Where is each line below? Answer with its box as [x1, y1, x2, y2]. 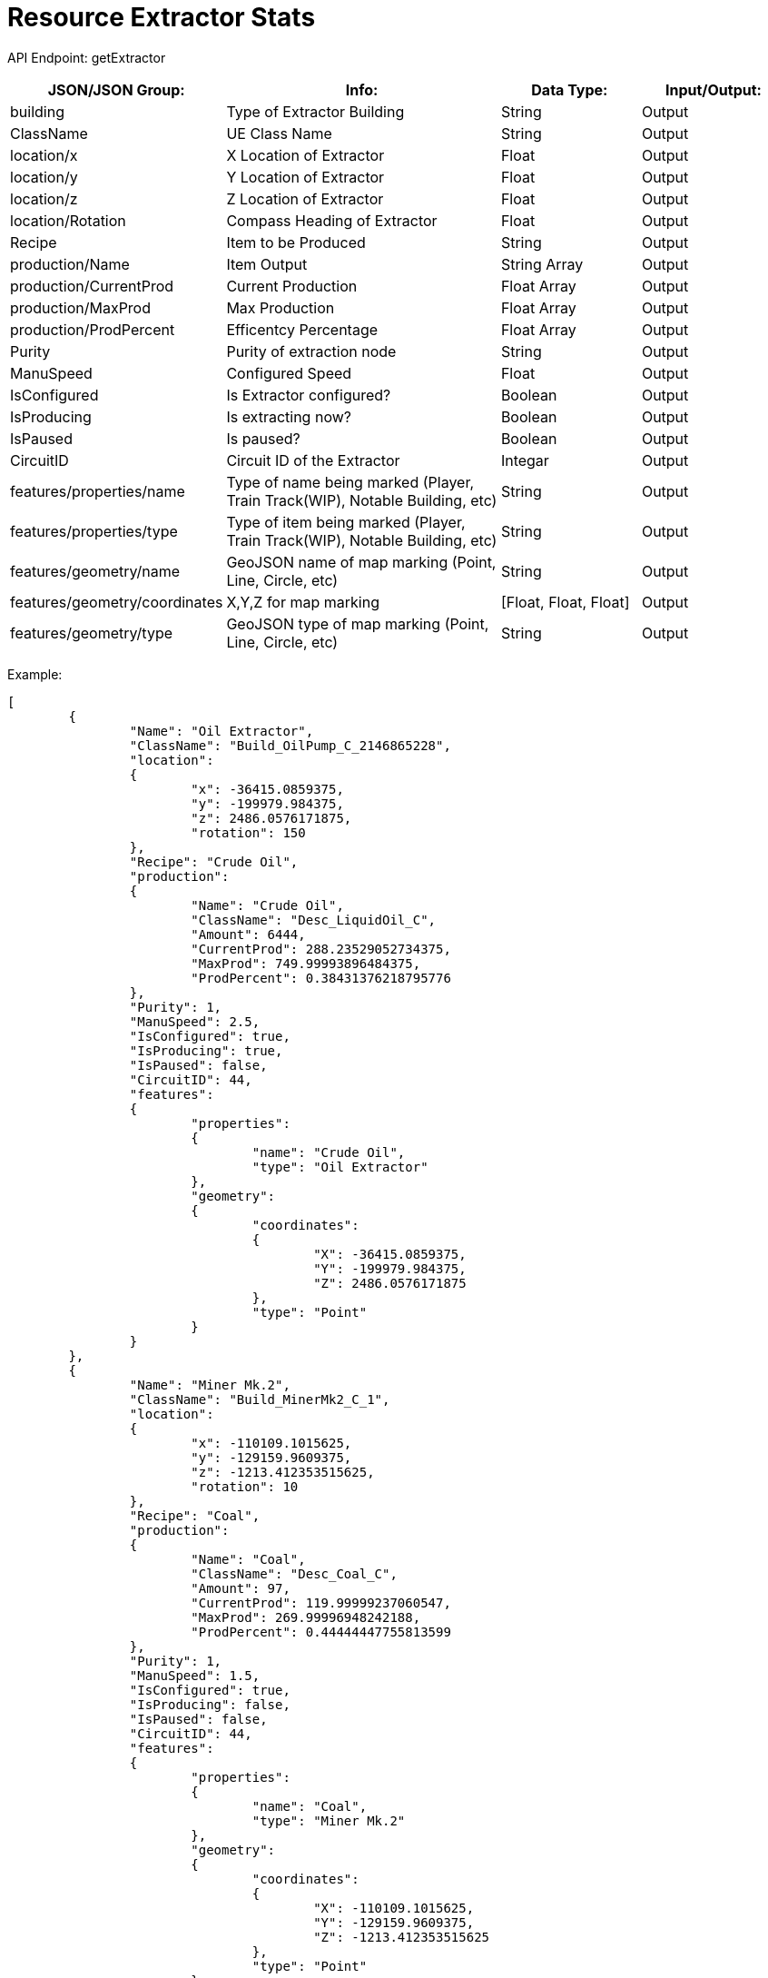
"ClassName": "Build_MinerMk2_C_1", [129, 1391, 390, 1407]
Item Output [226, 254, 308, 273]
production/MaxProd [10, 298, 152, 317]
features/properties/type [10, 521, 178, 540]
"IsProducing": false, [129, 1696, 290, 1712]
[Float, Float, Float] [500, 592, 630, 611]
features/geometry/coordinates [10, 592, 223, 611]
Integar [500, 450, 549, 470]
